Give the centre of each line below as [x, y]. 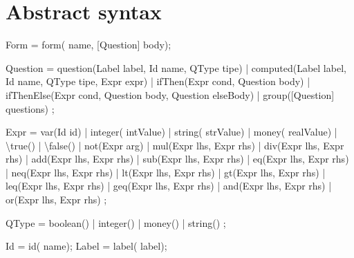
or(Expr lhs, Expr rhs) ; [56, 200]
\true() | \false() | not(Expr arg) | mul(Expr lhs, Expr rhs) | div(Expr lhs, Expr [175, 145]
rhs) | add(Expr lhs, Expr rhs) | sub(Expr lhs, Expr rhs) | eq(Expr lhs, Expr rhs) [177, 159]
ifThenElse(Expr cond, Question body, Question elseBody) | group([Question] [170, 94]
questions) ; [30, 108]
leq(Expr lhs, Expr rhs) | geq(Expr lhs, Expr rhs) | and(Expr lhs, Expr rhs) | [169, 186]
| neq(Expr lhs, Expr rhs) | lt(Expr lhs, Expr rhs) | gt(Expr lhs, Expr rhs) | [166, 172]
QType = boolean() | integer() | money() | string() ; [116, 222]
